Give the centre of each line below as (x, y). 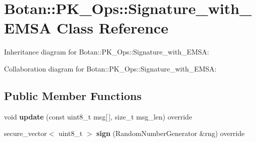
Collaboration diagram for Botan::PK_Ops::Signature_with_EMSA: (110, 68)
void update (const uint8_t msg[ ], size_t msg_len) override (98, 116)
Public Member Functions (73, 95)
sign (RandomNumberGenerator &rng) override (171, 133)
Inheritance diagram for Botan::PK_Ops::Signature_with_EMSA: (107, 52)
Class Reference (112, 28)
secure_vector (26, 133)
